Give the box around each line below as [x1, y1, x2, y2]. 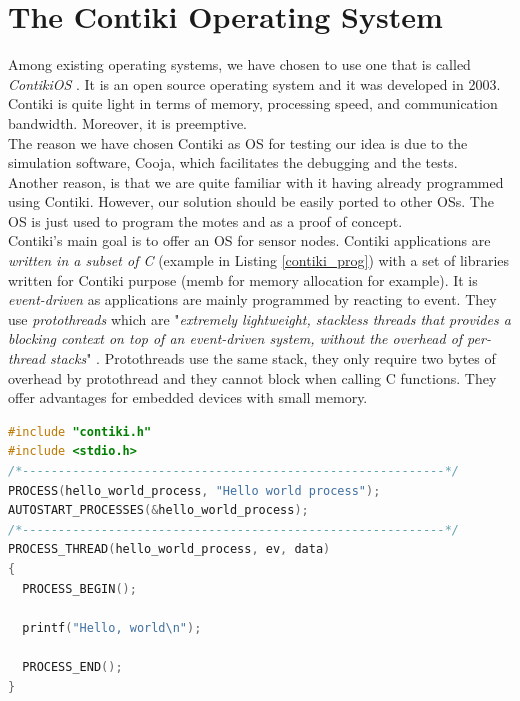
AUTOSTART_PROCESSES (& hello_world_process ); [8, 503, 309, 518]
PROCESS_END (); [22, 659, 123, 674]
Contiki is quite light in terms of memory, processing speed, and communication [8, 93, 498, 114]
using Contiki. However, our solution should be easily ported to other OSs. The [8, 191, 494, 212]
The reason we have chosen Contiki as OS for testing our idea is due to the [8, 132, 468, 153]
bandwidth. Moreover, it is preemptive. [8, 112, 247, 133]
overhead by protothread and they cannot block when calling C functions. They [8, 367, 497, 388]
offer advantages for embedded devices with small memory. [8, 387, 368, 408]
